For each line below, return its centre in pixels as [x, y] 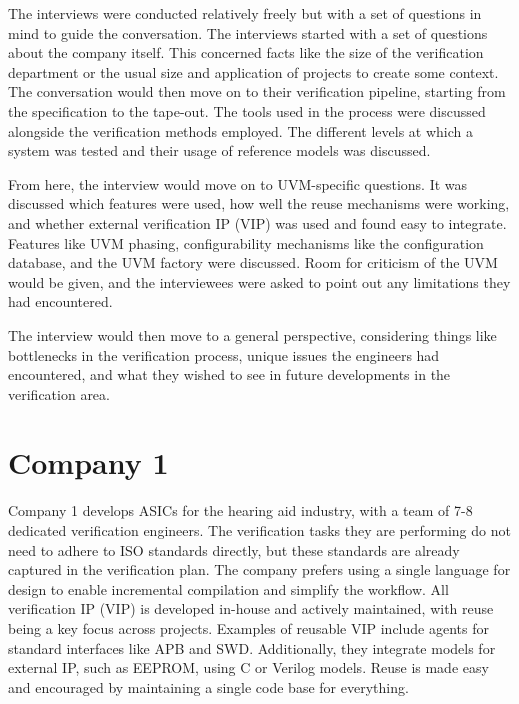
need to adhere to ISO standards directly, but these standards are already [234, 549]
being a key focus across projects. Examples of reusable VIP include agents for [248, 627]
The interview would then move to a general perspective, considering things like [252, 334]
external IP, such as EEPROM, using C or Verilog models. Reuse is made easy [248, 667]
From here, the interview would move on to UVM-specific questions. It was [238, 183]
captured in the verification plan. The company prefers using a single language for [259, 569]
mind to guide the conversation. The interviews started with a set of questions [248, 32]
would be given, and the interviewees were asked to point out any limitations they [259, 281]
